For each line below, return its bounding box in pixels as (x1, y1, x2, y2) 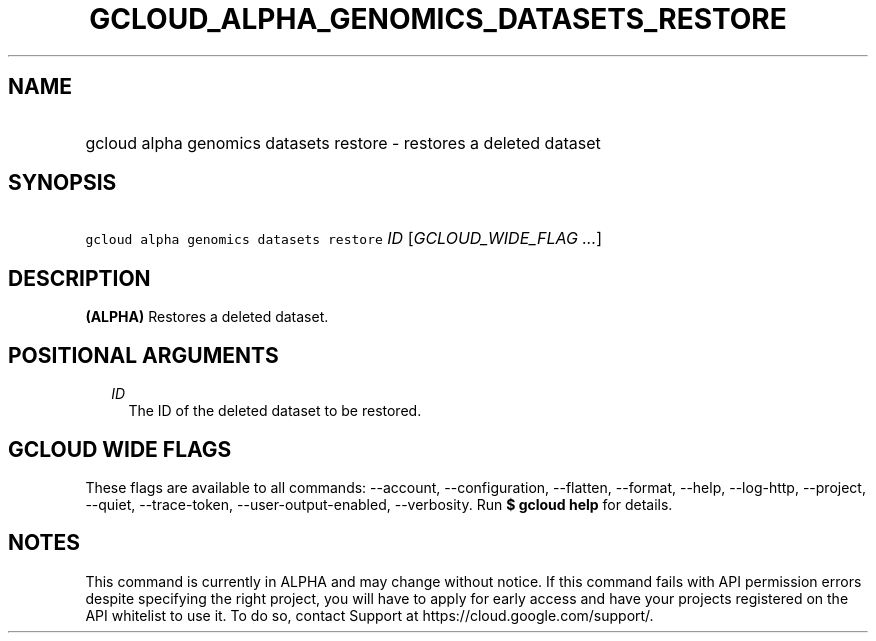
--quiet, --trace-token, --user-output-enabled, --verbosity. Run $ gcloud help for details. (85, 495, 673, 513)
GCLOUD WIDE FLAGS (8, 436, 232, 462)
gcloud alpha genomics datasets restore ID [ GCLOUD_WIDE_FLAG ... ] (85, 228, 603, 249)
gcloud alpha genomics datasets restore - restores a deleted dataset (85, 132, 601, 153)
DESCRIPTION (8, 265, 151, 291)
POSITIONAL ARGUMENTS (8, 342, 279, 368)
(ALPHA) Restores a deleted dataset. (85, 308, 329, 326)
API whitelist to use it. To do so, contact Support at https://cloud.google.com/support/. (85, 606, 654, 624)
